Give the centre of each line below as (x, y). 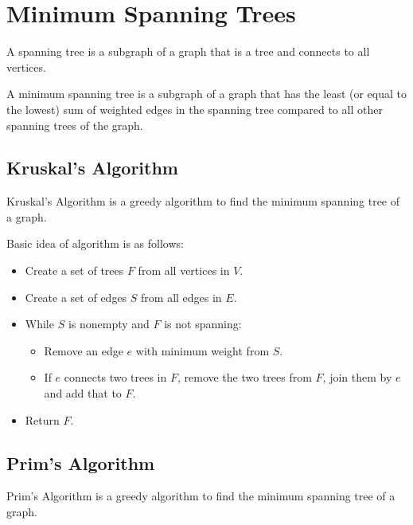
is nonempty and (109, 324)
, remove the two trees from (244, 377)
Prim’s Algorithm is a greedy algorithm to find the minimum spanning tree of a (201, 496)
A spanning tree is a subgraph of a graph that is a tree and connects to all (188, 51)
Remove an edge (84, 350)
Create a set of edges (76, 297)
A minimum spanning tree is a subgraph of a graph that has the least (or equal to (206, 94)
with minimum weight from (203, 350)
